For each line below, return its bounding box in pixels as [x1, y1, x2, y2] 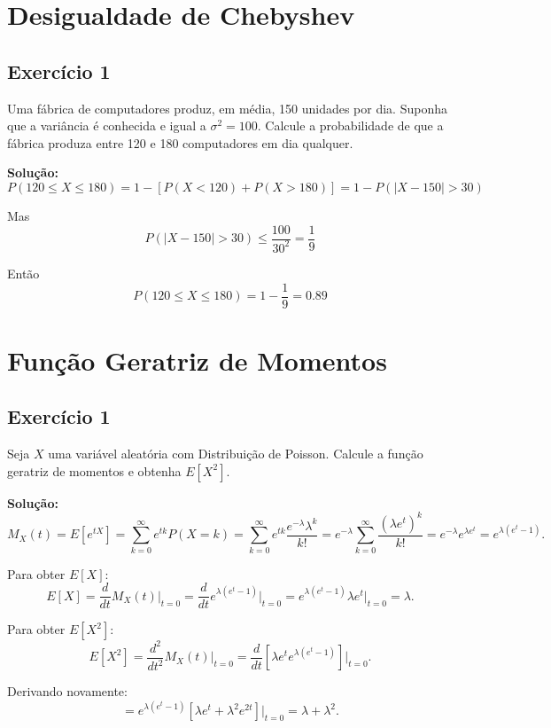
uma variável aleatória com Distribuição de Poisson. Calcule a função [48, 444, 423, 463]
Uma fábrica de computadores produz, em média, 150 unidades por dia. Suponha [7, 98, 447, 117]
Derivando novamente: [7, 682, 128, 701]
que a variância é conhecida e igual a [7, 116, 206, 135]
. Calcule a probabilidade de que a [257, 116, 444, 135]
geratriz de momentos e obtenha [7, 461, 182, 480]
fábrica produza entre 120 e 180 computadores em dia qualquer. [7, 133, 353, 152]
